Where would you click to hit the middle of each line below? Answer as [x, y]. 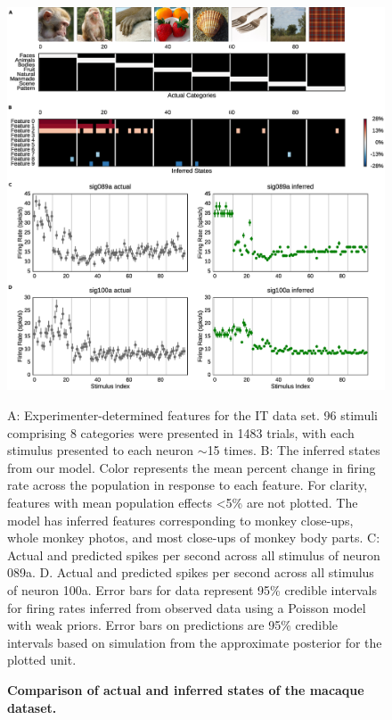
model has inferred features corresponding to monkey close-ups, [180, 520]
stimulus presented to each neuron [101, 450]
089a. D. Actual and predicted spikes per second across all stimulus [191, 572]
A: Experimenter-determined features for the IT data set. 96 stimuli [192, 415]
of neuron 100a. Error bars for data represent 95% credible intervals [192, 589]
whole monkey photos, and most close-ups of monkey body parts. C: [194, 538]
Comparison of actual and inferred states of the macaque [186, 689]
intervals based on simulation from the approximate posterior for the [195, 642]
